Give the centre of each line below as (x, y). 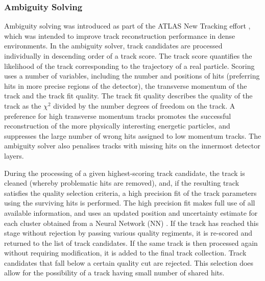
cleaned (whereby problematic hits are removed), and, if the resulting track (122, 183)
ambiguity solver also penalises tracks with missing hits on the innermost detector (132, 146)
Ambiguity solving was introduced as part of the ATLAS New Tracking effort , (127, 26)
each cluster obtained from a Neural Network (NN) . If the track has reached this (131, 223)
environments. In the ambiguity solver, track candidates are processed (113, 46)
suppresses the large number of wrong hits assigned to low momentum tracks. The (133, 135)
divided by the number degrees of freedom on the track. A (144, 105)
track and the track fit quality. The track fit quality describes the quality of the (128, 96)
